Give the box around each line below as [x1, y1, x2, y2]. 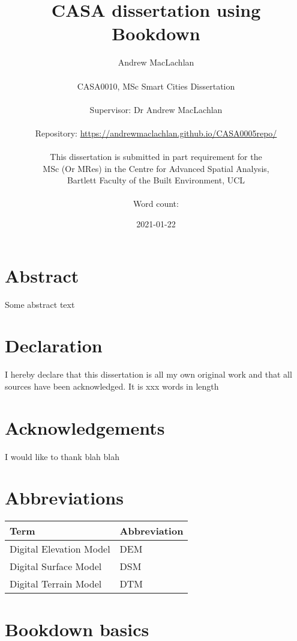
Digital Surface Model [10, 559, 102, 574]
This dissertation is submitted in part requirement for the [50, 150, 262, 163]
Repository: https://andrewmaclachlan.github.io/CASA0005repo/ [35, 126, 277, 139]
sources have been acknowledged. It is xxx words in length [5, 379, 219, 392]
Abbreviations [5, 485, 124, 510]
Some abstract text [5, 298, 75, 310]
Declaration [5, 333, 103, 358]
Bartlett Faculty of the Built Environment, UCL [67, 174, 245, 186]
